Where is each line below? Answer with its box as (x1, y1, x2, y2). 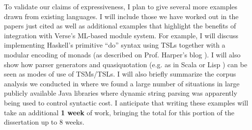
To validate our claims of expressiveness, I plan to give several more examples (4, 1, 238, 11)
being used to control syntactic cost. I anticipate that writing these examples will (4, 97, 249, 107)
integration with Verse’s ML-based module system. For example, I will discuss (4, 30, 239, 40)
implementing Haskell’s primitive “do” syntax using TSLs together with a (4, 40, 225, 50)
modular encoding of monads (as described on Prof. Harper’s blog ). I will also (4, 49, 241, 59)
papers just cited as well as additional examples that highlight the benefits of (4, 21, 236, 31)
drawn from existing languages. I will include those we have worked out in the (4, 11, 239, 21)
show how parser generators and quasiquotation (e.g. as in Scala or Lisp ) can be (4, 59, 248, 69)
